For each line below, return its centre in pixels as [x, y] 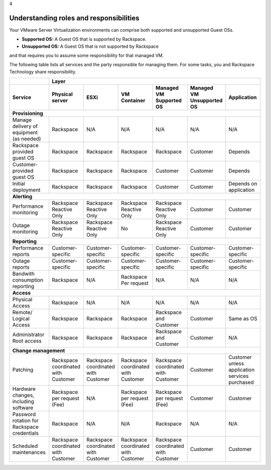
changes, [23, 395]
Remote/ [22, 312]
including [23, 402]
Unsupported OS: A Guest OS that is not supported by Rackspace [90, 46]
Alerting [22, 197]
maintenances [29, 452]
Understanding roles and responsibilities [75, 18]
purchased [241, 383]
